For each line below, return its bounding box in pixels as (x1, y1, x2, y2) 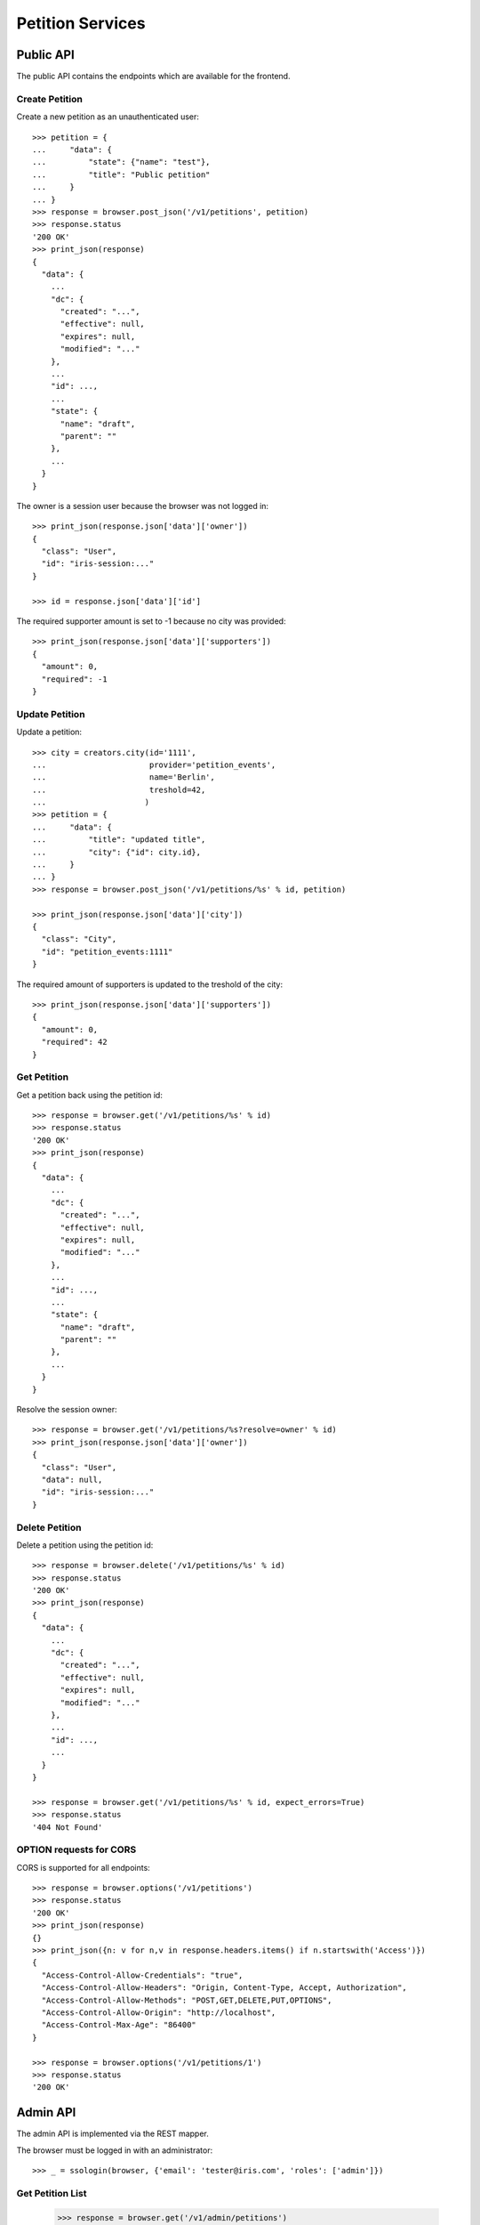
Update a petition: (16, 726, 83, 738)
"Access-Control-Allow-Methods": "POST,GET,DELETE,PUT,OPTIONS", (41, 1994, 332, 2005)
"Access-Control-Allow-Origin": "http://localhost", (41, 2007, 276, 2018)
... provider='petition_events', (32, 759, 276, 770)
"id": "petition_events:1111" (41, 946, 173, 957)
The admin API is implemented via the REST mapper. (16, 2128, 209, 2140)
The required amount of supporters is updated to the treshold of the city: (16, 979, 284, 990)
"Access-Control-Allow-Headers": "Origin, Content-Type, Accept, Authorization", (41, 1983, 408, 1993)
